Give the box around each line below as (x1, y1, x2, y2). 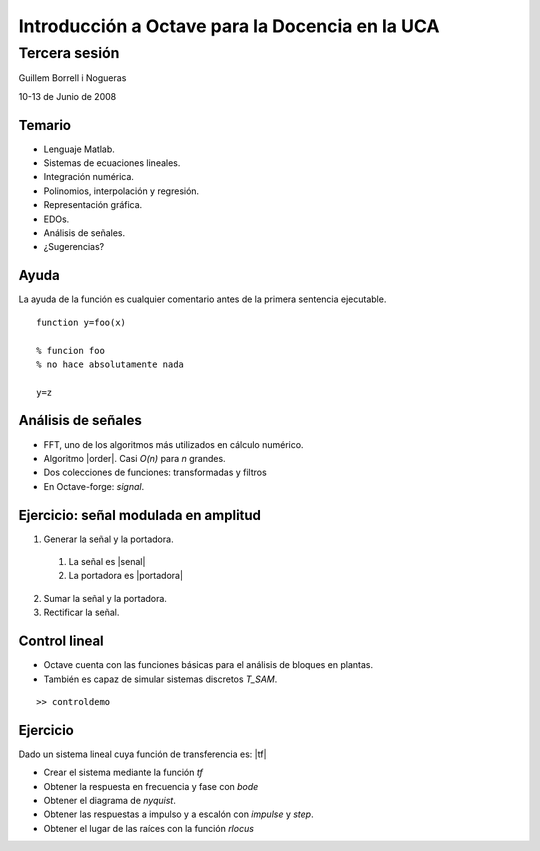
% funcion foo (36, 345, 105, 356)
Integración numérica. (43, 171, 135, 183)
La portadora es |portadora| (68, 570, 184, 582)
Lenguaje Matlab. (43, 143, 115, 155)
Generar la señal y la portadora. (43, 533, 174, 545)
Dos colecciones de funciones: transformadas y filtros (43, 466, 267, 479)
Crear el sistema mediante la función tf (43, 766, 204, 779)
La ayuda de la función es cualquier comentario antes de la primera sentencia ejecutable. (18, 293, 387, 305)
